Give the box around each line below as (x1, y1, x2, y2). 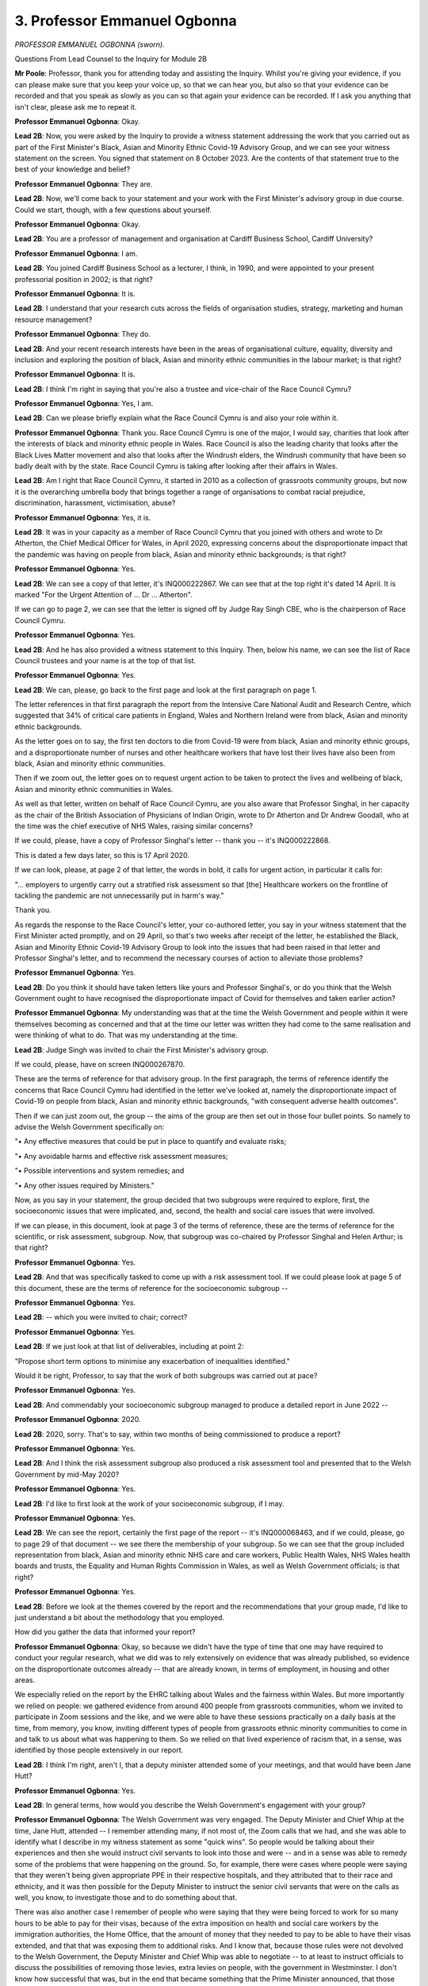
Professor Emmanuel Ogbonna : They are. (14, 179, 153, 188)
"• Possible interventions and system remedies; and (14, 1166, 185, 1176)
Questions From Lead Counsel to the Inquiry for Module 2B (14, 54, 208, 64)
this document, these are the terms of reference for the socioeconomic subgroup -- (14, 1283, 289, 1292)
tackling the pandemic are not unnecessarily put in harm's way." (14, 891, 225, 900)
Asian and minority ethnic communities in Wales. (14, 784, 174, 794)
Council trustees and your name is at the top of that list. (14, 655, 197, 665)
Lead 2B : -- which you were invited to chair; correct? (14, 1312, 188, 1322)
